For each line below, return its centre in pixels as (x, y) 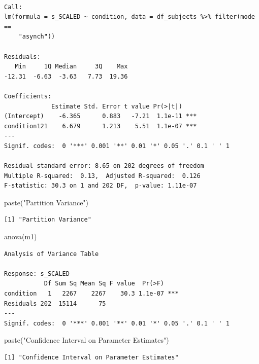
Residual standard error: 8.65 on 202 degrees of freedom (104, 166)
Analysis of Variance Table (52, 254)
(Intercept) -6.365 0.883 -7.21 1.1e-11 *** (101, 116)
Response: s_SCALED (37, 274)
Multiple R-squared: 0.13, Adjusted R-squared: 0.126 (102, 176)
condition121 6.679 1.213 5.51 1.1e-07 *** (101, 126)
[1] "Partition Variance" (48, 220)
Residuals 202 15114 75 (55, 303)
